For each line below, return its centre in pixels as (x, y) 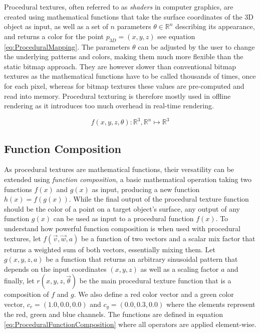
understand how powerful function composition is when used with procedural (122, 228)
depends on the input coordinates (55, 269)
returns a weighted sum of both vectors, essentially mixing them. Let (110, 249)
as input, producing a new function (146, 189)
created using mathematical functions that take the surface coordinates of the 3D (129, 16)
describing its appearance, (215, 26)
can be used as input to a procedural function (123, 218)
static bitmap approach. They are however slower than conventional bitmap (120, 66)
